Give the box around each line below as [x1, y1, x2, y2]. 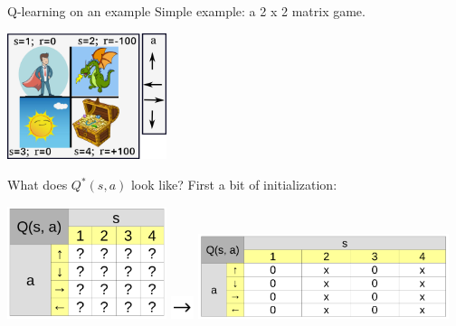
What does [7, 175, 68, 194]
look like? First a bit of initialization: [130, 175, 337, 194]
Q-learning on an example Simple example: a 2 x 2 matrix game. [7, 2, 366, 20]
